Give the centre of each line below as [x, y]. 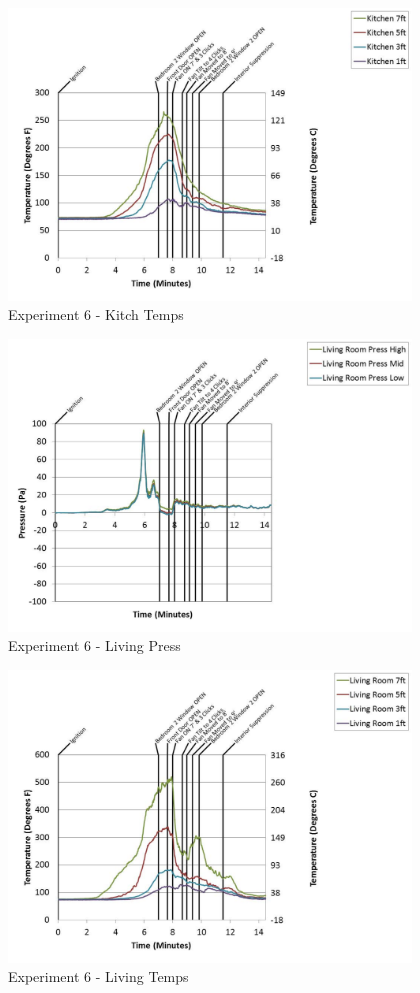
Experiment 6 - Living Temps [98, 976]
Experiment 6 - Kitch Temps [96, 314]
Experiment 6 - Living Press [94, 645]
